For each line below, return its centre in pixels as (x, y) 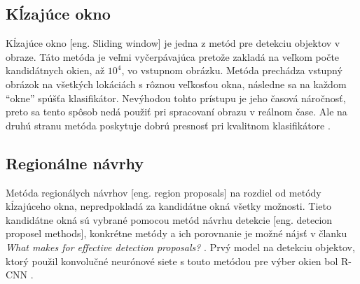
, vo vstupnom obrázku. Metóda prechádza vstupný (232, 70)
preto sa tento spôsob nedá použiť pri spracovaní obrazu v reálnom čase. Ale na (176, 112)
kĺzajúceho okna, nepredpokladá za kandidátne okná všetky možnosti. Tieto (168, 206)
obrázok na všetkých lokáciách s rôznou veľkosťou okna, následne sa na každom (176, 84)
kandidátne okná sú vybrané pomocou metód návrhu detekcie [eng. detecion (169, 219)
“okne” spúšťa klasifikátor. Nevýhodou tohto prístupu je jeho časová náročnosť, (176, 98)
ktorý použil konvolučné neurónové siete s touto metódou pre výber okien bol (172, 261)
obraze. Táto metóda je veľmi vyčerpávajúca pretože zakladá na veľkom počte (173, 56)
